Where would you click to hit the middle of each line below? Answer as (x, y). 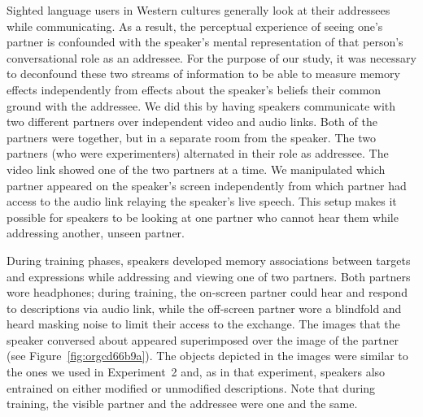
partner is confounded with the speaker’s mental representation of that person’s (205, 42)
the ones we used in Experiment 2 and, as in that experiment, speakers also (196, 372)
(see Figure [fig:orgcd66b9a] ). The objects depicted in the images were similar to (207, 356)
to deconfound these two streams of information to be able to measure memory (203, 74)
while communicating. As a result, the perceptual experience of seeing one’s (195, 26)
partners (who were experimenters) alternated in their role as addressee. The (198, 153)
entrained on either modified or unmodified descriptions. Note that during (191, 387)
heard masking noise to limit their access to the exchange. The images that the (203, 324)
